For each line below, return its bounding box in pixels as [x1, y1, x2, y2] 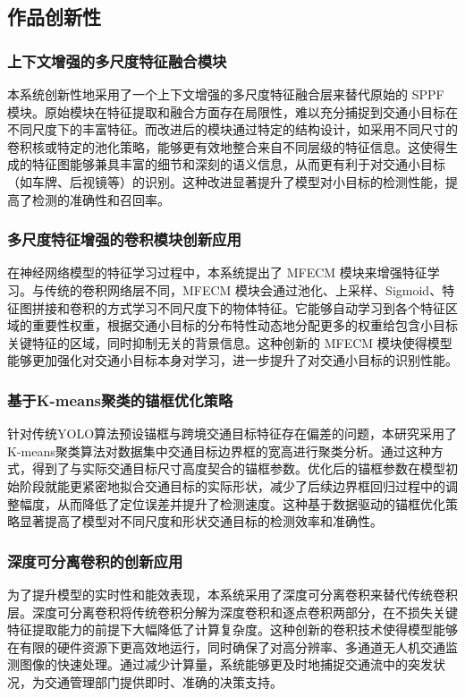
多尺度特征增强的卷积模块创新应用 [7, 228, 241, 251]
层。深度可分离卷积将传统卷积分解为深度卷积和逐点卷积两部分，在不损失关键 [7, 602, 458, 621]
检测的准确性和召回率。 [31, 190, 170, 208]
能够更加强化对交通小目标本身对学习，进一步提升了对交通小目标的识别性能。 [7, 351, 458, 370]
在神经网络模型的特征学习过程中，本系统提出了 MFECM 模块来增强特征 [7, 263, 427, 282]
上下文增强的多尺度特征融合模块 [7, 49, 227, 72]
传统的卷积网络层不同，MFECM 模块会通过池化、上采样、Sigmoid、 [44, 280, 443, 299]
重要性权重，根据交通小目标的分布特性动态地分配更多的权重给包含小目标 [31, 316, 458, 335]
